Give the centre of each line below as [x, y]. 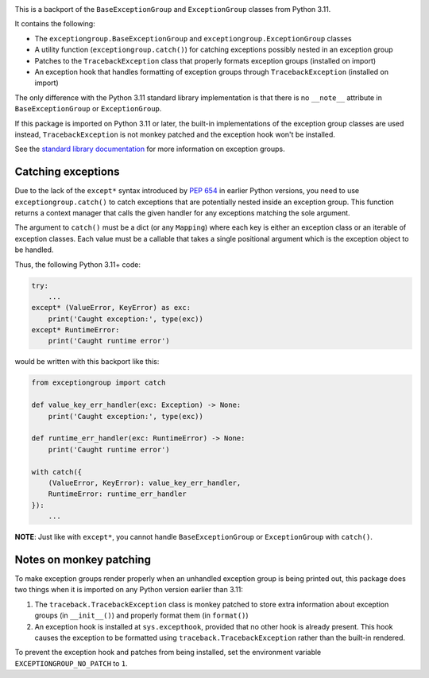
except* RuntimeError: [75, 330]
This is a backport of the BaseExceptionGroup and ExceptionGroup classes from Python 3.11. [173, 9]
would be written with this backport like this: [87, 362]
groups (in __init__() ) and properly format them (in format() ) [142, 615]
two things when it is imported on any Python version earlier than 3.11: [129, 590]
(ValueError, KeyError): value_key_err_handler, [145, 482]
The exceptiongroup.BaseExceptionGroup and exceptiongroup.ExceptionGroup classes [193, 38]
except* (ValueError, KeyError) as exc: [111, 308]
